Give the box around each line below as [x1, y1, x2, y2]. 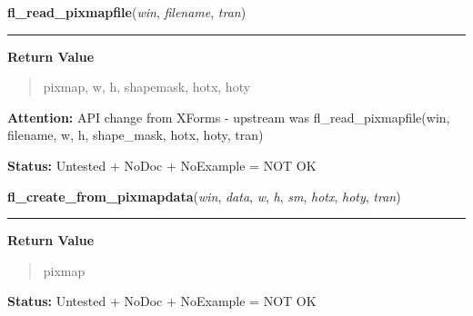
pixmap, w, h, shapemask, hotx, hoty [43, 77, 251, 96]
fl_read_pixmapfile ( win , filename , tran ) [7, 3, 247, 21]
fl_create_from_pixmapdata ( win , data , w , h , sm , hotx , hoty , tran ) [7, 186, 401, 205]
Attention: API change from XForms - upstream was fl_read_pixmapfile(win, [7, 107, 450, 126]
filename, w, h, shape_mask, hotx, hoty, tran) [7, 125, 264, 144]
